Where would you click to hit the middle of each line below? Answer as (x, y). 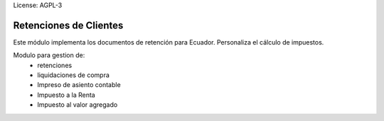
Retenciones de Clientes (68, 25)
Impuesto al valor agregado (78, 105)
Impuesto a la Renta (66, 95)
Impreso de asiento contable (79, 85)
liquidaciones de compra (74, 75)
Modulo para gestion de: (49, 55)
